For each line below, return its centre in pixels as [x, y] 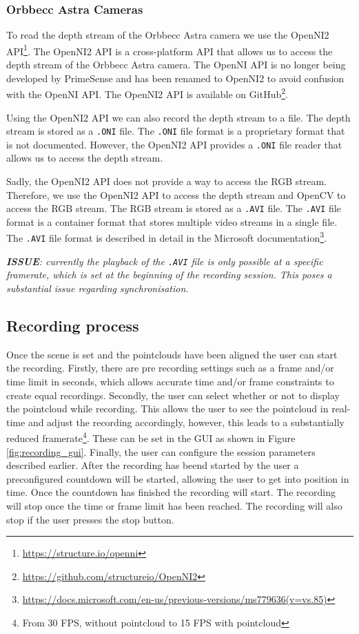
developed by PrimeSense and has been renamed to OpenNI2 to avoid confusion [175, 78]
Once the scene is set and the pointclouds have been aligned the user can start [172, 354]
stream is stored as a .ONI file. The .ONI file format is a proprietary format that [176, 131]
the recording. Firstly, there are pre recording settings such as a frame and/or [170, 368]
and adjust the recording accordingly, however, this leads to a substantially [186, 422]
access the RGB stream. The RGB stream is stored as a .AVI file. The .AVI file [174, 208]
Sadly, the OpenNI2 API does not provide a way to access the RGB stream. [166, 181]
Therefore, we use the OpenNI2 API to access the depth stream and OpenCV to [176, 194]
